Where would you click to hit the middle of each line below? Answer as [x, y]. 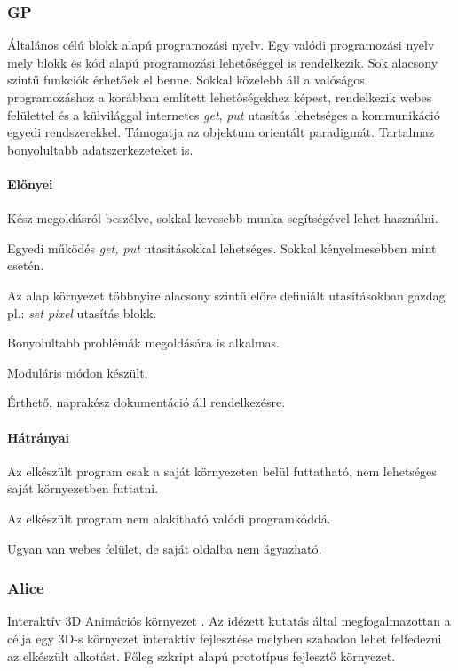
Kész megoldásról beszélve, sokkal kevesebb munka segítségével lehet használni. [223, 218]
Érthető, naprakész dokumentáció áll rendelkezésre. [146, 402]
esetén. [26, 265]
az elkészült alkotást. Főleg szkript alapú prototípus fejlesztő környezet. [201, 655]
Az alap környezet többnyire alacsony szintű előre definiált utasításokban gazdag [226, 295]
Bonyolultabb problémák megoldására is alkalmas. [143, 343]
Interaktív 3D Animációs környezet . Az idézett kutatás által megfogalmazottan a [229, 621]
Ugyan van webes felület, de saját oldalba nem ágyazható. [165, 548]
